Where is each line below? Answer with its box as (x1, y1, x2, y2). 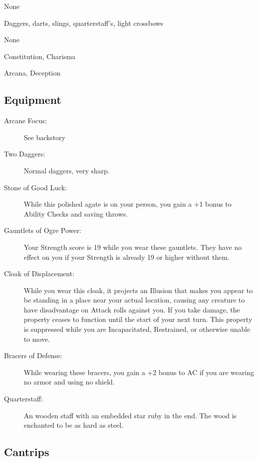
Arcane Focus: (4, 115, 47, 126)
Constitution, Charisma (4, 51, 76, 61)
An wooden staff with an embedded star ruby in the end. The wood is (24, 410, 237, 420)
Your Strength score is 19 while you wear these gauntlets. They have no (24, 241, 242, 252)
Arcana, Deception (4, 68, 61, 78)
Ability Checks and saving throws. (24, 208, 128, 219)
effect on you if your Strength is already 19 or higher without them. (24, 251, 230, 262)
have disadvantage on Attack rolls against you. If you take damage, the (24, 304, 240, 314)
